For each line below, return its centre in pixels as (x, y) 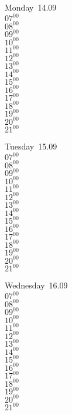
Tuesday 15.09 (31, 146)
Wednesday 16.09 (36, 285)
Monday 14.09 (31, 7)
